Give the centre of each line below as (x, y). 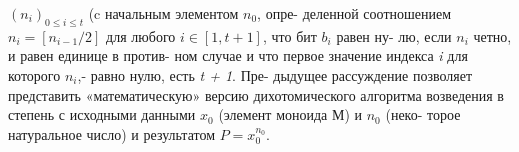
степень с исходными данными (102, 114)
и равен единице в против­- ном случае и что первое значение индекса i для (238, 55)
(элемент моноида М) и (290, 114)
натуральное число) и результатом (112, 133)
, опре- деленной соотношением (354, 13)
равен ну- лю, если (394, 35)
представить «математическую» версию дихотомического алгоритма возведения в (256, 94)
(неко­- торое (423, 114)
